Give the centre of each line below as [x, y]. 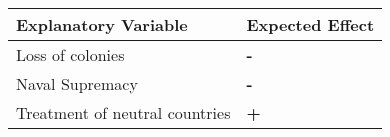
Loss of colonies [70, 54]
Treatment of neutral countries [123, 112]
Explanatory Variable [102, 24]
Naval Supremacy [77, 83]
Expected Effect [310, 24]
